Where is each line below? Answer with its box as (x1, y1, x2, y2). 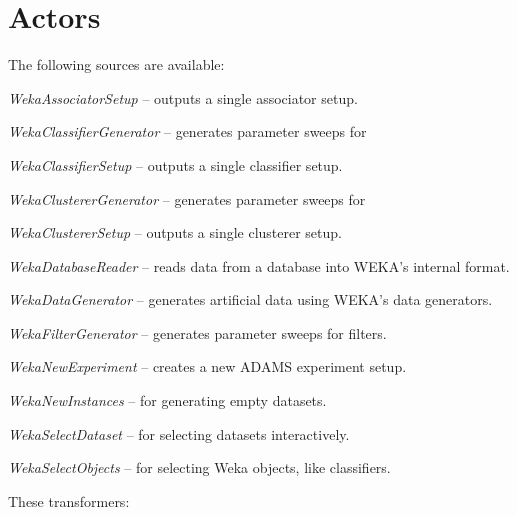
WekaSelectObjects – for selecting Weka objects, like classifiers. (8, 457, 391, 478)
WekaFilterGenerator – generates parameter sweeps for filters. (8, 322, 387, 343)
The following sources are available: (8, 54, 225, 75)
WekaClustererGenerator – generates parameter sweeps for (8, 188, 366, 209)
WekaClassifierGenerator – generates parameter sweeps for (8, 121, 367, 142)
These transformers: (8, 490, 130, 511)
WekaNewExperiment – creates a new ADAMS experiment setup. (8, 356, 407, 377)
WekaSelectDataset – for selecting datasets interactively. (8, 423, 350, 444)
